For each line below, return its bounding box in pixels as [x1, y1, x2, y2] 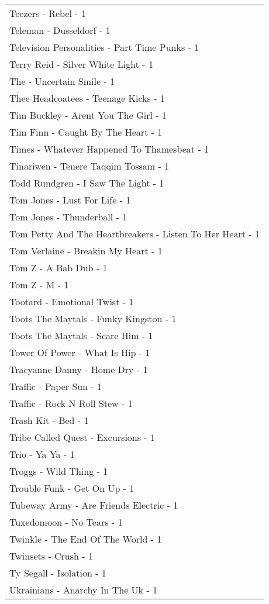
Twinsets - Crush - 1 [9, 549, 93, 562]
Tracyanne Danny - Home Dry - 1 [9, 363, 148, 376]
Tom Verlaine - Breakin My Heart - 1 [9, 244, 163, 257]
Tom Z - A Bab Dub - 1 [9, 261, 108, 274]
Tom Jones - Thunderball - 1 [9, 210, 127, 223]
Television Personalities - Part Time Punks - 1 [9, 40, 199, 54]
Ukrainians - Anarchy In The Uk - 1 [9, 583, 158, 596]
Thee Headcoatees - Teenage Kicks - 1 [9, 91, 165, 105]
